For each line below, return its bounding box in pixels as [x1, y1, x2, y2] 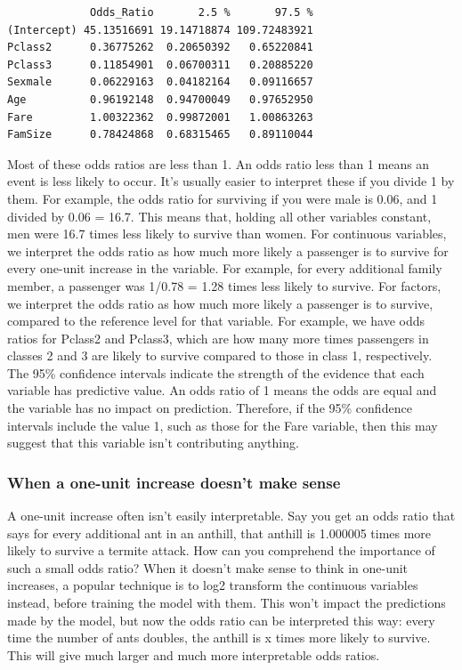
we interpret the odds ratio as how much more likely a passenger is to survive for [7, 241, 449, 260]
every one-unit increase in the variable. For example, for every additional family [7, 259, 442, 278]
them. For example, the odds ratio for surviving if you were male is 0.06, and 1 [7, 189, 438, 207]
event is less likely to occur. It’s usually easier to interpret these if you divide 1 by [7, 172, 455, 190]
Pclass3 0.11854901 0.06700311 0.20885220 [7, 58, 313, 71]
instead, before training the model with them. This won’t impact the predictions [7, 593, 446, 612]
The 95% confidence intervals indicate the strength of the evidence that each [7, 363, 425, 382]
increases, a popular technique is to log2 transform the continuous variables [7, 576, 418, 594]
